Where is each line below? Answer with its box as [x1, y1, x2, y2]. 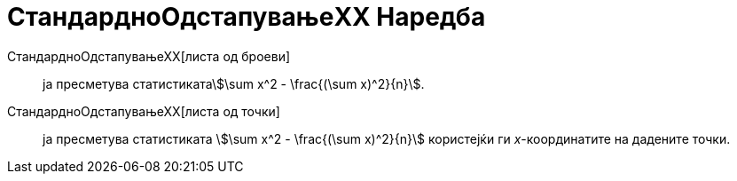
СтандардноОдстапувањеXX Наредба [7, 2, 486, 32]
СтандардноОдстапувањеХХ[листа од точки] [7, 103, 280, 119]
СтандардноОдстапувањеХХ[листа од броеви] [7, 48, 291, 64]
